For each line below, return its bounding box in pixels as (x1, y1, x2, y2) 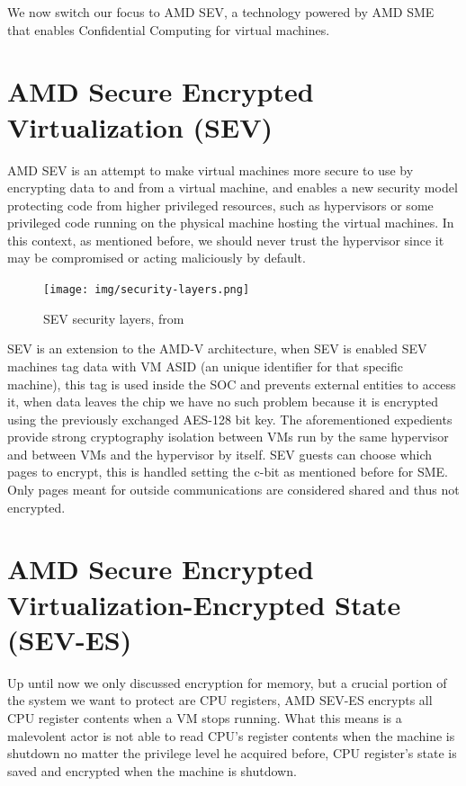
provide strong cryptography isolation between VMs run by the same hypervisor (7, 427, 449, 446)
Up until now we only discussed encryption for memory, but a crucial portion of (7, 673, 447, 692)
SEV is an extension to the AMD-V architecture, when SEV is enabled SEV (7, 339, 427, 358)
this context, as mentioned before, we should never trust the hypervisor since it (7, 230, 444, 249)
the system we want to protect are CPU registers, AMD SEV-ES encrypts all (7, 691, 433, 710)
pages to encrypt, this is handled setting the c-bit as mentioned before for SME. (7, 462, 448, 481)
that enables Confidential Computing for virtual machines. (7, 20, 330, 39)
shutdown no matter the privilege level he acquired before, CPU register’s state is (7, 744, 457, 763)
